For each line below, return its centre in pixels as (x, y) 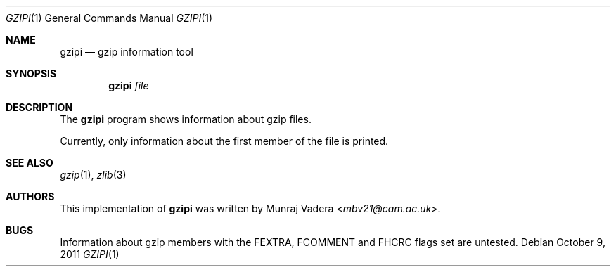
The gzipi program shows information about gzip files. (186, 119)
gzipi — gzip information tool (127, 52)
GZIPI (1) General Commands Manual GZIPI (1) (109, 18)
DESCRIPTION (39, 107)
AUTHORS (30, 196)
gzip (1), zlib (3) (93, 175)
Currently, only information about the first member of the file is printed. (224, 141)
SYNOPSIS (31, 73)
